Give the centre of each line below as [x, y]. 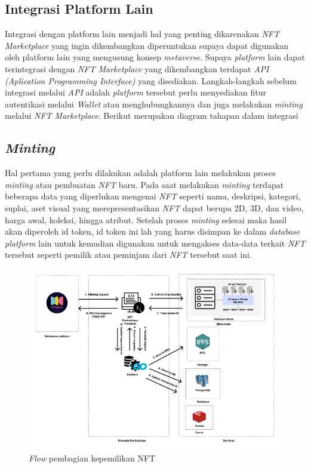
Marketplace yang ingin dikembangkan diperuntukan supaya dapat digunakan [147, 45]
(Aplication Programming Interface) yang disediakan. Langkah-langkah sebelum [151, 80]
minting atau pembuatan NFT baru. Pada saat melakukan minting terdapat [144, 184]
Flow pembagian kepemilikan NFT [92, 458]
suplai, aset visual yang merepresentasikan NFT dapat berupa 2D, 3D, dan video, [154, 207]
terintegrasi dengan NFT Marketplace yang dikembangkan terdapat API [137, 68]
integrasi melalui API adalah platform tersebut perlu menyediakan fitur [136, 92]
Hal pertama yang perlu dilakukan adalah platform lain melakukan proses [140, 173]
